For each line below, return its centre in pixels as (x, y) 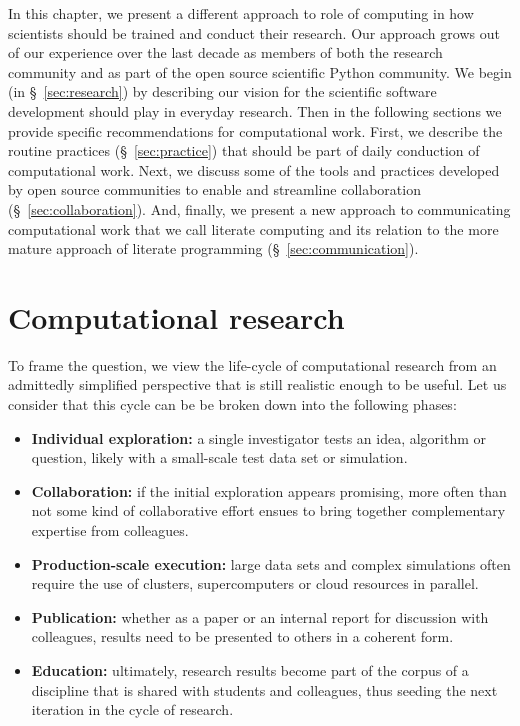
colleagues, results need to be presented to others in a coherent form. (242, 636)
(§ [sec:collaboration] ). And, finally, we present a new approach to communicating (259, 208)
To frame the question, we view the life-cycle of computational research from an (252, 364)
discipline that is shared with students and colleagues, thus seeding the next (264, 689)
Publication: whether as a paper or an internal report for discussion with (260, 616)
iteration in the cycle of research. (132, 709)
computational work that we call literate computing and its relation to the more (253, 228)
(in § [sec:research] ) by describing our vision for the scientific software (222, 91)
